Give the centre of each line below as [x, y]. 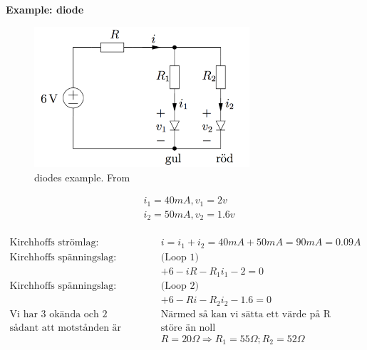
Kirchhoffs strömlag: [54, 243]
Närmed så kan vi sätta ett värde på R [246, 314]
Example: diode [45, 9]
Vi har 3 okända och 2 [58, 314]
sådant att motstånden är [66, 328]
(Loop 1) [180, 257]
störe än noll [188, 328]
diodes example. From [82, 177]
